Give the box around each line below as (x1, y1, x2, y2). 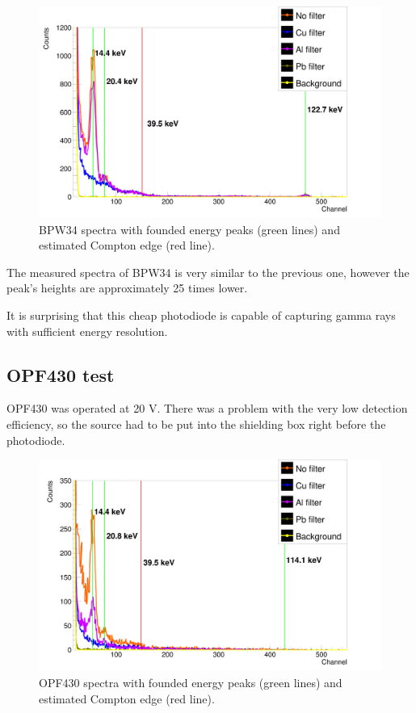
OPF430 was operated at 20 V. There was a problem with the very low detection (6, 400, 408, 417)
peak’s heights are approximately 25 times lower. (6, 279, 248, 296)
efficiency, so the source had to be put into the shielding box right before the (6, 416, 386, 433)
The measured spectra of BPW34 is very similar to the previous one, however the (6, 263, 410, 280)
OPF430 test (6, 362, 115, 387)
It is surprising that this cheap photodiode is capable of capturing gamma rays (6, 307, 396, 324)
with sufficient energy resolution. (6, 322, 168, 339)
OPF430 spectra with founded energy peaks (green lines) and (39, 673, 342, 690)
